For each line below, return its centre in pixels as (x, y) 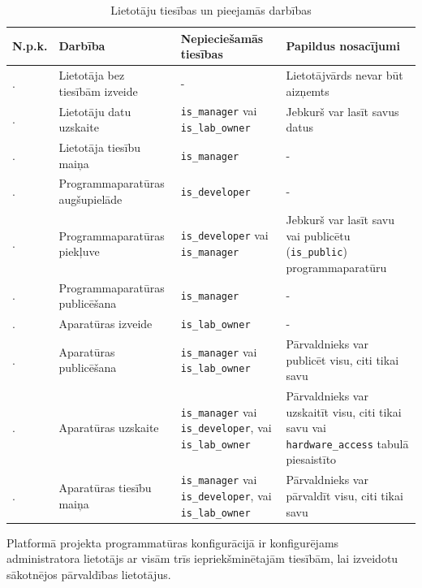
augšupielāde (90, 199)
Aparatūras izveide (105, 324)
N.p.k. (30, 46)
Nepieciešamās (222, 38)
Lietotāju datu (95, 111)
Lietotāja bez (92, 75)
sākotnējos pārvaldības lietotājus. (89, 574)
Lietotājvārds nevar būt (344, 75)
